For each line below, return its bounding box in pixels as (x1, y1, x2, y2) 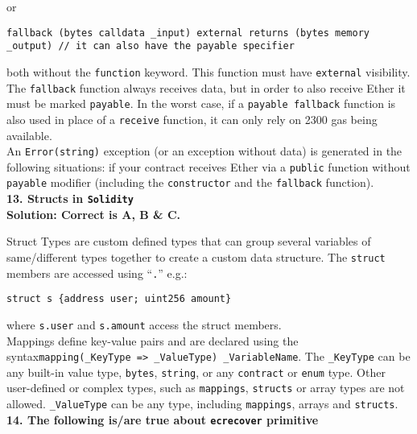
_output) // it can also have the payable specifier (6, 40, 295, 52)
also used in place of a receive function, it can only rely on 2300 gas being (6, 110, 378, 127)
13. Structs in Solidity (6, 190, 134, 207)
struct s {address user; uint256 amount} (6, 293, 232, 305)
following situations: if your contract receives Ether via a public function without (6, 158, 411, 175)
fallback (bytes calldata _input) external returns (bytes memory (6, 27, 370, 39)
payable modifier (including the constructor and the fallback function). (6, 174, 374, 191)
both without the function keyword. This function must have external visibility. (6, 63, 411, 80)
